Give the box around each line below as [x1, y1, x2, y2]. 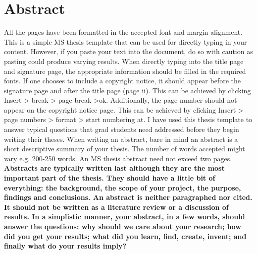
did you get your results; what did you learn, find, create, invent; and [4, 231, 247, 241]
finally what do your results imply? [4, 241, 127, 251]
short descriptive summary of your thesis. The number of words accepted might [4, 143, 245, 154]
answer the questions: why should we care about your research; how [4, 221, 241, 231]
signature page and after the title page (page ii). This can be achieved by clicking [4, 85, 251, 95]
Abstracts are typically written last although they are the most [4, 163, 225, 173]
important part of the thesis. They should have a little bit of [4, 173, 215, 183]
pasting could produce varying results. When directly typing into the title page [4, 56, 244, 66]
